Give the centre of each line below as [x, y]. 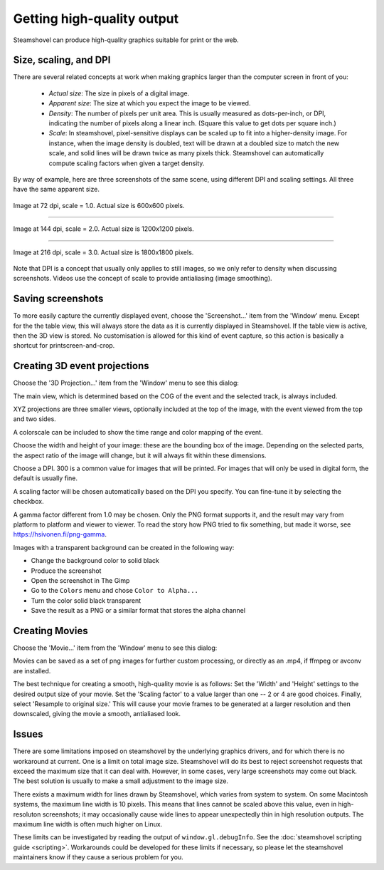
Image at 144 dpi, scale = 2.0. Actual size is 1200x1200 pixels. [104, 229]
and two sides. [34, 419]
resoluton [27, 814]
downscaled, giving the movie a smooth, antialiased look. [97, 714]
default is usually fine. [46, 478]
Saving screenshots [58, 299]
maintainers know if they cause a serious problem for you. [98, 857]
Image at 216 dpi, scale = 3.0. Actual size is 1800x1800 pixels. [103, 252]
